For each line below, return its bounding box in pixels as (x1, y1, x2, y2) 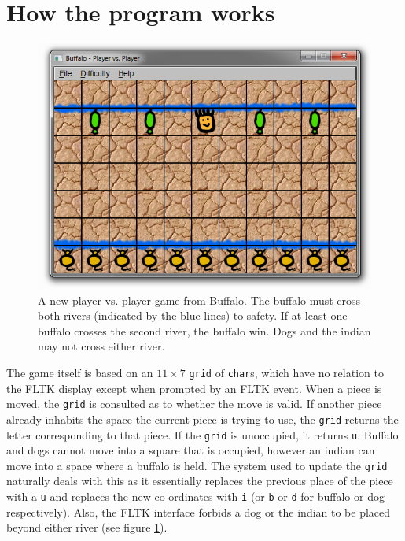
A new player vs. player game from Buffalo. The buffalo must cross (38, 291, 361, 308)
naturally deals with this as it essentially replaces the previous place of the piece (6, 472, 393, 489)
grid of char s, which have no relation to (189, 365, 384, 381)
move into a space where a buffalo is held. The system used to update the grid (6, 457, 388, 473)
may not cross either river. (38, 338, 165, 354)
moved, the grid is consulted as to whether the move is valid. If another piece (6, 395, 382, 412)
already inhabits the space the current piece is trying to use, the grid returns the (6, 410, 399, 427)
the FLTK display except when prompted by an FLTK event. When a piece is (6, 380, 382, 396)
